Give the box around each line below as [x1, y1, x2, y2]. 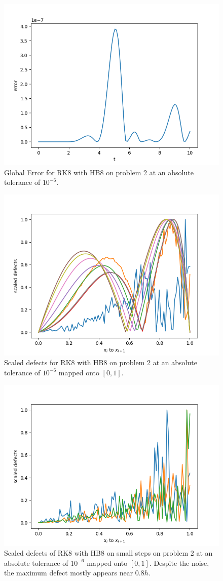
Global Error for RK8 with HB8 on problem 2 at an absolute [4, 167, 194, 177]
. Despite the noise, [149, 557, 209, 568]
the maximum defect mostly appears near [4, 567, 133, 578]
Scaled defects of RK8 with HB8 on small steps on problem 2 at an [4, 548, 213, 558]
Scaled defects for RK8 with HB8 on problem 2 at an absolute [4, 357, 197, 368]
